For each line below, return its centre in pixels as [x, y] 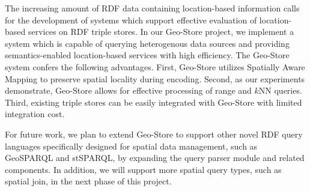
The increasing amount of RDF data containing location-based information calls [152, 8]
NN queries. [280, 90]
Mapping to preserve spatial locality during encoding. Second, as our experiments [155, 78]
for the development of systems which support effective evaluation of [131, 20]
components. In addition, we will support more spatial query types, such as [143, 169]
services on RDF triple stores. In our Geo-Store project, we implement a [161, 32]
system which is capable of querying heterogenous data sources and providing [147, 43]
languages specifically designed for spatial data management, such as [131, 146]
